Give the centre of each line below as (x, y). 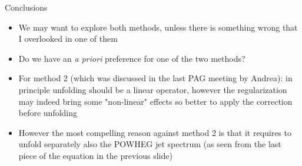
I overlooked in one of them (68, 39)
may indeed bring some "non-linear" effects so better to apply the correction (155, 101)
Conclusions (26, 7)
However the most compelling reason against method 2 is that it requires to (155, 132)
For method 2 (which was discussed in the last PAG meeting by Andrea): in (155, 78)
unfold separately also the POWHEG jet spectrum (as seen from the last (150, 144)
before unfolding (48, 113)
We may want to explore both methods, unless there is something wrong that (158, 27)
